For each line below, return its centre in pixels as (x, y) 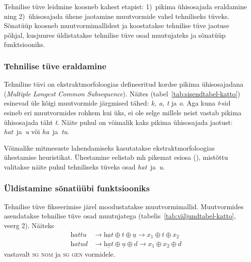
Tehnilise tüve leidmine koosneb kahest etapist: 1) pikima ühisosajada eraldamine (125, 6)
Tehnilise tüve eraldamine (55, 66)
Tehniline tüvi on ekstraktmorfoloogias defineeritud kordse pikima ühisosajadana (124, 84)
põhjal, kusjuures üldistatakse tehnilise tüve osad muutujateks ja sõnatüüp (115, 35)
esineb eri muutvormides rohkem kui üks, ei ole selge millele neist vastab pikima (123, 112)
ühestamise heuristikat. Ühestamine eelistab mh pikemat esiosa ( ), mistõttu (116, 157)
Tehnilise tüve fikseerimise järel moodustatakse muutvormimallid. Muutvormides (124, 206)
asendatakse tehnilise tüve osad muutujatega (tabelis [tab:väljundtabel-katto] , (120, 216)
